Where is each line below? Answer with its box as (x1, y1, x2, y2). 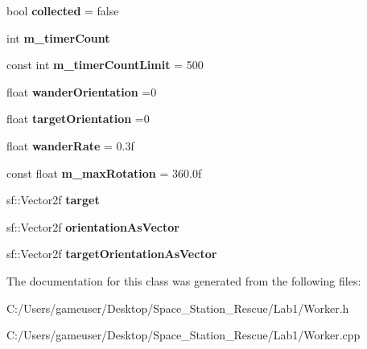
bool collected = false (6, 2, 119, 18)
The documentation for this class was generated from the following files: (6, 272, 361, 289)
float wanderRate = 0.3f (6, 137, 134, 154)
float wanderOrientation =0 (6, 83, 157, 100)
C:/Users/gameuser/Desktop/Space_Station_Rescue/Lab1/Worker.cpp (6, 326, 361, 343)
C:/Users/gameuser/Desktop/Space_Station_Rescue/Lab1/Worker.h (6, 299, 349, 316)
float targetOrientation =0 (6, 110, 150, 127)
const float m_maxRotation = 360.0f (6, 164, 202, 181)
